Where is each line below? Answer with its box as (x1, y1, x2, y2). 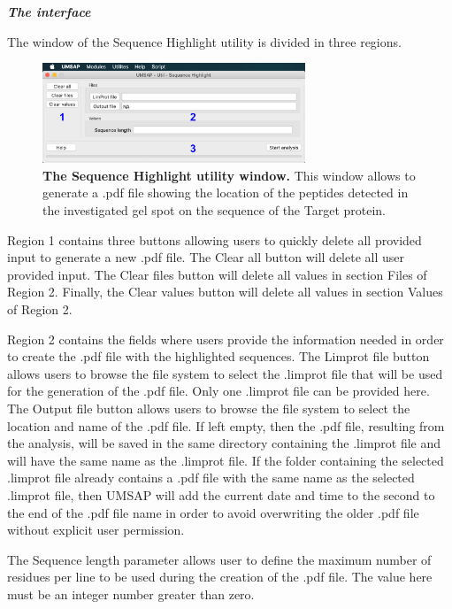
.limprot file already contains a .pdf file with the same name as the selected (7, 468, 415, 487)
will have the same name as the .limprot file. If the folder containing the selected (7, 451, 444, 469)
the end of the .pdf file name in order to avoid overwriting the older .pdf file (7, 503, 419, 521)
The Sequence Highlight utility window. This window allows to (42, 166, 416, 184)
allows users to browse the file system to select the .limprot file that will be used (7, 364, 443, 382)
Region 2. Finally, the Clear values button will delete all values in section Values (7, 282, 443, 301)
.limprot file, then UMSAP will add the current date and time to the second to (7, 485, 435, 504)
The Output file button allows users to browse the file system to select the (7, 398, 410, 417)
